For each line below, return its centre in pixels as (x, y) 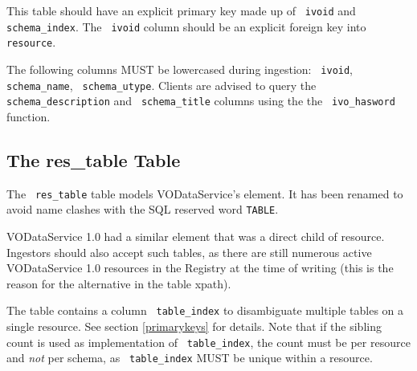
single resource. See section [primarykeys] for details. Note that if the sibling (194, 326)
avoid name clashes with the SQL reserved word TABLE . (143, 209)
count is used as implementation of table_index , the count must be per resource (208, 342)
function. (29, 116)
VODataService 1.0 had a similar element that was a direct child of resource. (196, 236)
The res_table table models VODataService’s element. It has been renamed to (205, 193)
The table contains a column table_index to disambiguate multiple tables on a (205, 310)
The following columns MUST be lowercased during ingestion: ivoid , (180, 69)
